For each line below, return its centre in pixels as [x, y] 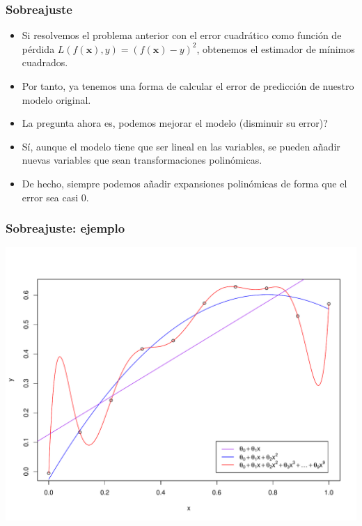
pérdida [38, 48]
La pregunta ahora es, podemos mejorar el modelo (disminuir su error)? [175, 123]
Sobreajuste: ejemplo [65, 228]
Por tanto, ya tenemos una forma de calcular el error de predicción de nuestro [188, 86]
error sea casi [50, 197]
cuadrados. [45, 62]
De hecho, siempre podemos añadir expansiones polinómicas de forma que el [184, 183]
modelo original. [56, 99]
